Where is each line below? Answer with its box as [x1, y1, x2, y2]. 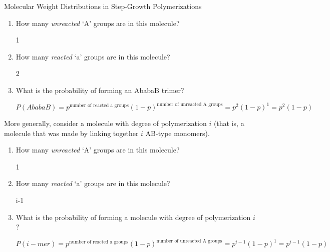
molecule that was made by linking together [4, 127, 139, 138]
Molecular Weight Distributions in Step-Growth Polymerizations [4, 1, 202, 11]
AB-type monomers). [145, 127, 210, 138]
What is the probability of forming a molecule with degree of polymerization [16, 211, 251, 222]
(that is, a [213, 118, 244, 128]
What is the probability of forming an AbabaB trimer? [16, 84, 184, 95]
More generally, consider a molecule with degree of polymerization [4, 118, 207, 128]
